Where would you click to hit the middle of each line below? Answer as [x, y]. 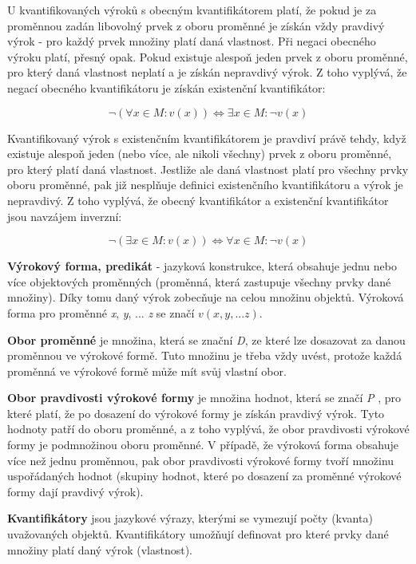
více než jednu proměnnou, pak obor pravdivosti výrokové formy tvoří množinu [201, 460]
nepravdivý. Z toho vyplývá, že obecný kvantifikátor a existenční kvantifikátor [198, 200]
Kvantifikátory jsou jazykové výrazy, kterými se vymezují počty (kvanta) [190, 518]
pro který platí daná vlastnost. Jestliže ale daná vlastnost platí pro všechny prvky [208, 169]
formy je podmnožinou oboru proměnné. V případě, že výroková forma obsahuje [203, 445]
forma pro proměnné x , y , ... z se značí [101, 312]
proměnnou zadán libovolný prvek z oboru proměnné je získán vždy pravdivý [196, 25]
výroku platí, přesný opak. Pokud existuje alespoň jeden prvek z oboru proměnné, [208, 56]
